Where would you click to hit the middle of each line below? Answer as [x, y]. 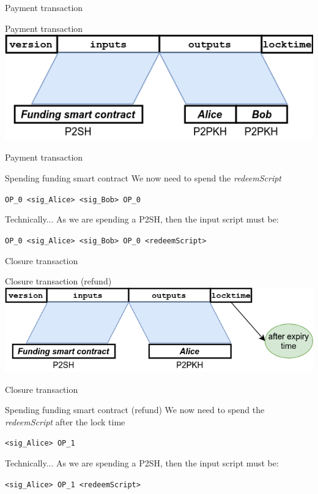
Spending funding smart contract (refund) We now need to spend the [135, 410]
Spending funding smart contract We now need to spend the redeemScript [143, 178]
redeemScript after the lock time [65, 421]
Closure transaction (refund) [58, 281]
